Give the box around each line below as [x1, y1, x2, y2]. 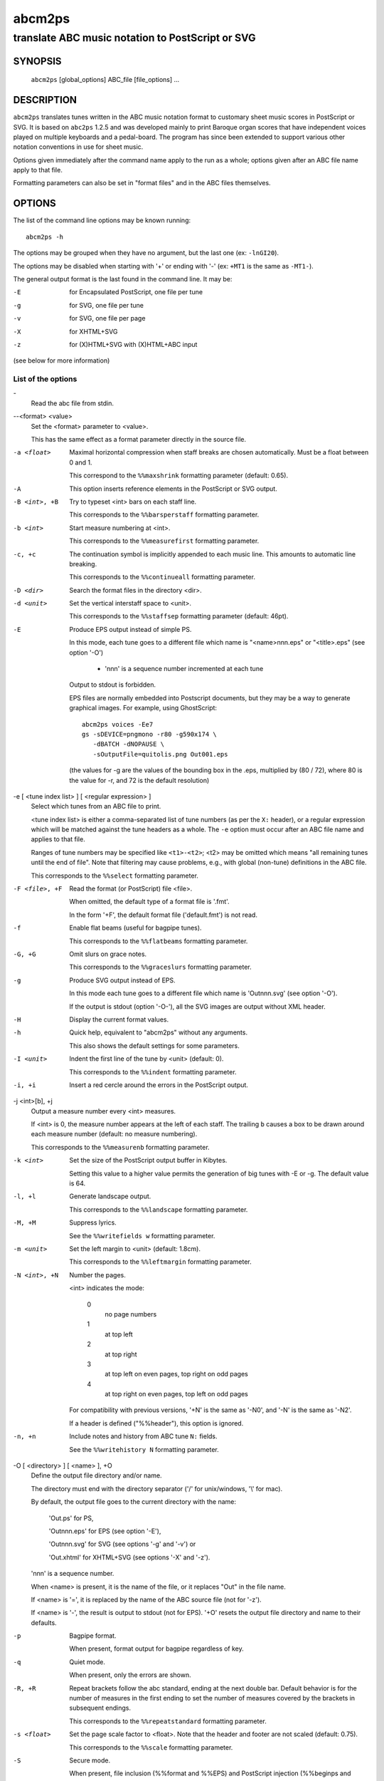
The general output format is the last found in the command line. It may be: [13, 274, 233, 283]
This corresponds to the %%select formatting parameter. [31, 871, 199, 880]
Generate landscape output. [69, 1192, 151, 1200]
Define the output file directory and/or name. [31, 1471, 163, 1480]
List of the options [13, 374, 78, 384]
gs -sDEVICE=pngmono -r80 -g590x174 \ [82, 730, 217, 738]
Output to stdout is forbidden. [69, 680, 156, 689]
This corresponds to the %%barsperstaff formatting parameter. [69, 510, 260, 519]
